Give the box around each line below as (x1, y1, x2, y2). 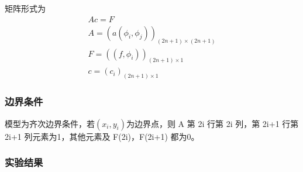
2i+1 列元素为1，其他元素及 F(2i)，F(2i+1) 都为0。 (5, 130, 199, 142)
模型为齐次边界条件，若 (5, 117, 95, 129)
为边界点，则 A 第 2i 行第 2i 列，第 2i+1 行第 (126, 117, 299, 129)
